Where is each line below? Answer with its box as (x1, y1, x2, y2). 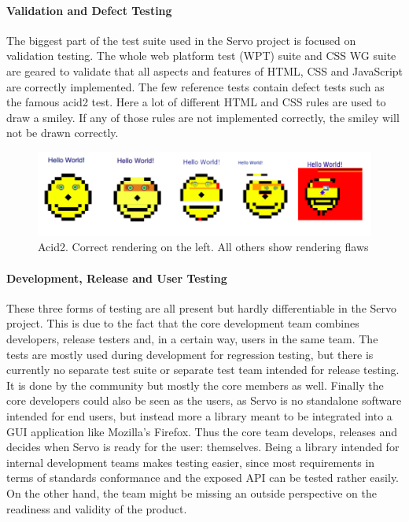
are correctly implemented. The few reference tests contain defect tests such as (6, 78, 385, 94)
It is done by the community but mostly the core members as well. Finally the (6, 376, 384, 393)
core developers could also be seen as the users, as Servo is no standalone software (6, 392, 402, 409)
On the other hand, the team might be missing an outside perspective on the (6, 485, 377, 501)
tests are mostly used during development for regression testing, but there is (6, 346, 374, 362)
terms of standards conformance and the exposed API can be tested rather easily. (6, 469, 399, 486)
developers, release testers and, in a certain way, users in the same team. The (6, 331, 378, 347)
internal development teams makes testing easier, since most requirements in (6, 454, 375, 470)
